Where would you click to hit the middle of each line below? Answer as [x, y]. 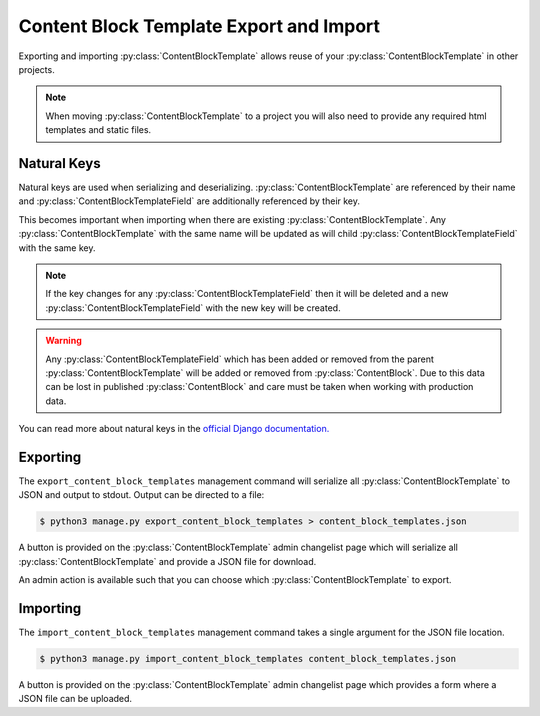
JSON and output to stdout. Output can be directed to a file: [141, 495]
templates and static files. [98, 130]
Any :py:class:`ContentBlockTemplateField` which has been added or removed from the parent [240, 359]
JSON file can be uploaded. [75, 699]
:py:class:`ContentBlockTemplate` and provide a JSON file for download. [167, 561]
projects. [36, 69]
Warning [63, 341]
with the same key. [57, 247]
